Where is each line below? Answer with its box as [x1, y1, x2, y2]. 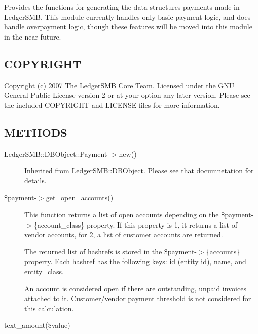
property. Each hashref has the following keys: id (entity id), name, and [24, 256, 246, 267]
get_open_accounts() [46, 192, 114, 203]
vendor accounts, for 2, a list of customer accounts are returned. [24, 229, 223, 240]
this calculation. [24, 303, 74, 313]
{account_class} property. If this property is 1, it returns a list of [33, 219, 237, 230]
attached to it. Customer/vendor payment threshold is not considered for [24, 293, 251, 304]
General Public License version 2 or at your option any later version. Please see [4, 90, 250, 100]
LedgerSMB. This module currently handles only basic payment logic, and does [4, 11, 251, 22]
